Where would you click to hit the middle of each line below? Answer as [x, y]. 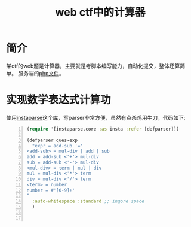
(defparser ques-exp [52, 140]
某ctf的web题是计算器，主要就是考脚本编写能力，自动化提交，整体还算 [93, 66]
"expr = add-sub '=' [58, 146]
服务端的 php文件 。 [41, 73]
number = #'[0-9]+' [51, 190]
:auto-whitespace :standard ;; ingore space [88, 201]
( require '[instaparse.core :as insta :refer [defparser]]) [103, 129]
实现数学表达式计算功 [59, 100]
